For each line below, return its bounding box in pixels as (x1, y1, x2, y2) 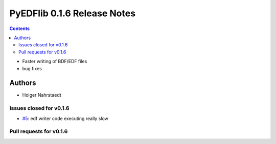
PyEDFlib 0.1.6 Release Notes (9, 8, 135, 19)
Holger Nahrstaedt (22, 92, 61, 98)
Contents (9, 25, 30, 32)
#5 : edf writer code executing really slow (22, 115, 108, 122)
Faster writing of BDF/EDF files (22, 59, 87, 65)
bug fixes (22, 65, 42, 71)
